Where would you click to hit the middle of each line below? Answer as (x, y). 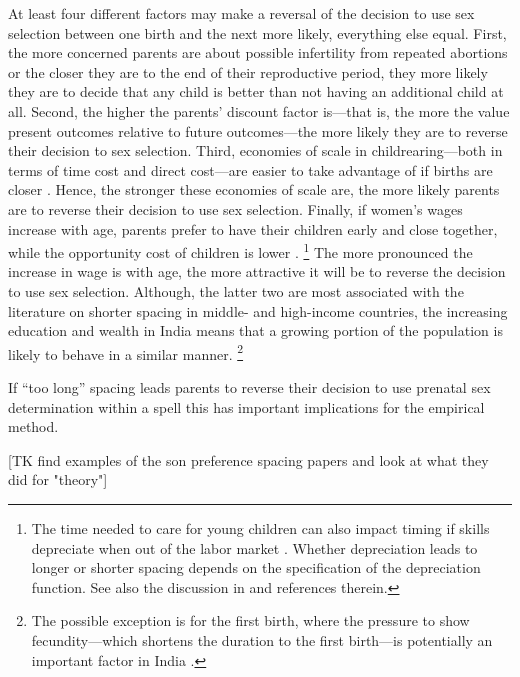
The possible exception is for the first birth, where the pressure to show (250, 620)
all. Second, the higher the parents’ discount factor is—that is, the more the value (259, 110)
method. (33, 426)
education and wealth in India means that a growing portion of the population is (255, 330)
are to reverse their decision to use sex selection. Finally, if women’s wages (235, 208)
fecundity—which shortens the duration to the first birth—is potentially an (262, 639)
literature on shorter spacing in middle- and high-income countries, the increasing (258, 310)
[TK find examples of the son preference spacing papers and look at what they (248, 459)
